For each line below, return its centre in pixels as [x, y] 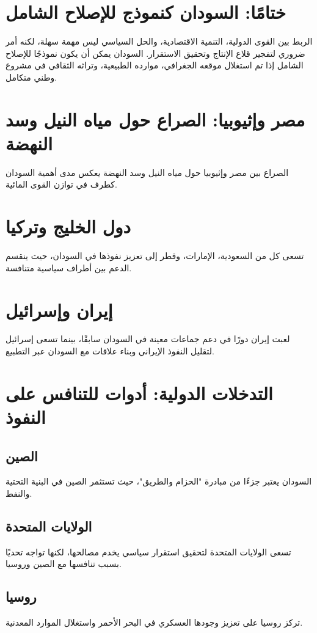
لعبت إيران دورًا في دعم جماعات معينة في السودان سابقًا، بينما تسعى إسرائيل [148, 339]
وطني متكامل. [31, 77]
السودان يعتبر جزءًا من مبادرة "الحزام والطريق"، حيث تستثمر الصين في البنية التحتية [159, 481]
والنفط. [19, 493]
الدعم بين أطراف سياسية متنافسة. [69, 267]
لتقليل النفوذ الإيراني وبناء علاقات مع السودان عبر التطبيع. [110, 351]
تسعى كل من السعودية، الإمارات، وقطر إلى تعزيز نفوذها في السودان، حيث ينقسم [155, 256]
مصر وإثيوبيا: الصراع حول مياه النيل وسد [155, 119]
